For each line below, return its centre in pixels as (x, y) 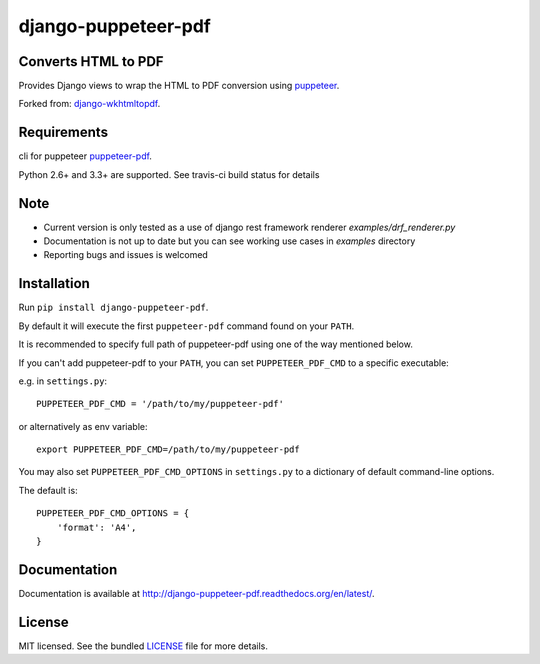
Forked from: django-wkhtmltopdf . (89, 104)
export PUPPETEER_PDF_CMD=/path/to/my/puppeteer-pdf (168, 449)
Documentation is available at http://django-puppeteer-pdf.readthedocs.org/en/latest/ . (196, 593)
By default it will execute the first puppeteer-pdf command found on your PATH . (186, 326)
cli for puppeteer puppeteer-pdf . (85, 156)
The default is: (48, 490)
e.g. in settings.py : (63, 381)
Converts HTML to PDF (91, 61)
